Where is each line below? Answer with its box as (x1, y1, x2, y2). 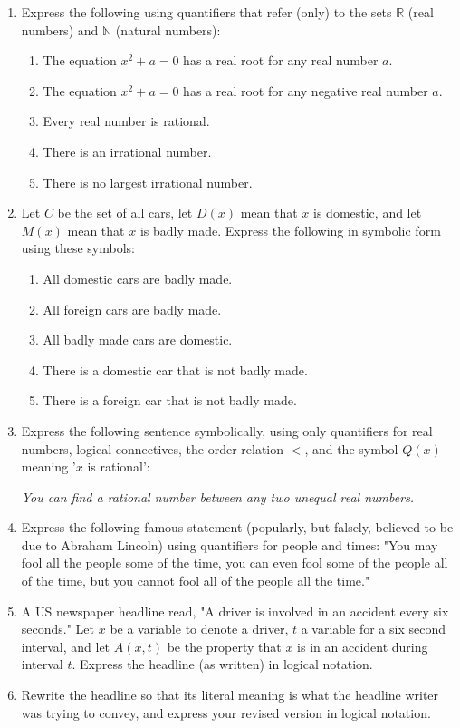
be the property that (167, 636, 282, 655)
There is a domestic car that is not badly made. (43, 360, 308, 379)
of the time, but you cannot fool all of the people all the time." (21, 571, 370, 590)
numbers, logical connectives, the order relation (21, 439, 284, 458)
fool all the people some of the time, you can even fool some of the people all (21, 553, 448, 572)
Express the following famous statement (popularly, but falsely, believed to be (21, 518, 454, 537)
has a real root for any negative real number (183, 81, 428, 100)
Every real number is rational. (43, 112, 210, 131)
